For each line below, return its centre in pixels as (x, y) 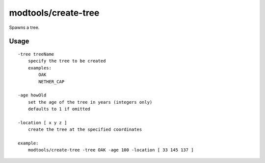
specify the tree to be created (67, 61)
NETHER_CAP (52, 81)
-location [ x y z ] (42, 123)
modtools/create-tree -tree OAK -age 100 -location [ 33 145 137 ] (111, 150)
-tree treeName (36, 54)
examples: (40, 68)
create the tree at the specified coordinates (85, 129)
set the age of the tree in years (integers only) (90, 102)
